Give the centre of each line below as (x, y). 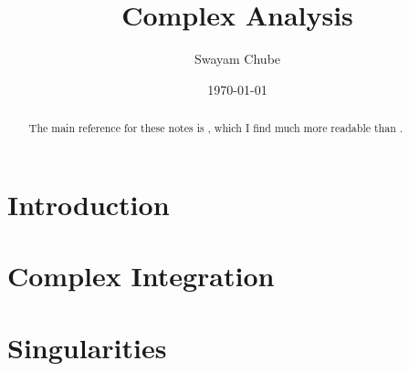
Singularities (87, 347)
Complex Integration (141, 276)
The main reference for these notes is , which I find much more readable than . (216, 128)
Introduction (89, 204)
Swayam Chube (237, 59)
